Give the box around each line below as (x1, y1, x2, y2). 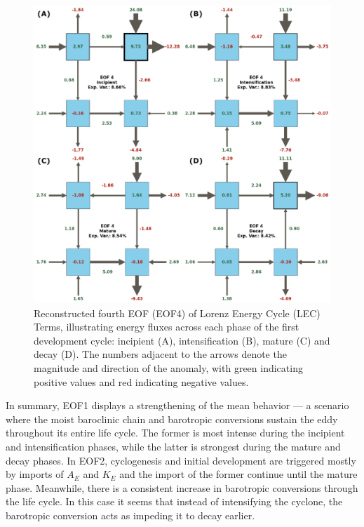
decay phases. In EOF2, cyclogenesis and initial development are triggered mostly (6, 453, 356, 467)
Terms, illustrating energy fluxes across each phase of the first (34, 319, 299, 334)
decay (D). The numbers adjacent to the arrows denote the (34, 347, 287, 361)
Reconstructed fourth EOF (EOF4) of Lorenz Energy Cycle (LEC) (34, 305, 321, 320)
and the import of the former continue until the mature (119, 467, 358, 481)
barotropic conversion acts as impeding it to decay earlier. (6, 507, 255, 522)
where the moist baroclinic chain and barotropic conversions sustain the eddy (6, 411, 338, 426)
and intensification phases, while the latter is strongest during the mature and (6, 439, 341, 453)
